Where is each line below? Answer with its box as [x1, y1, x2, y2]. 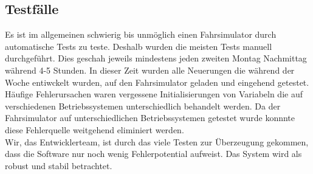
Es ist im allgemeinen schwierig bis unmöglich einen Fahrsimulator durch [5, 28, 277, 41]
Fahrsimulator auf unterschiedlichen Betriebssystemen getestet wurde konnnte [5, 111, 295, 124]
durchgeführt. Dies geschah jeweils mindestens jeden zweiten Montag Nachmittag [5, 52, 307, 64]
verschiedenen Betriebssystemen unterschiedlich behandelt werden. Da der [5, 99, 281, 112]
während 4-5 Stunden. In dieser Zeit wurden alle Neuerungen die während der [5, 63, 295, 76]
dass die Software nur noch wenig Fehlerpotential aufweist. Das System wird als [5, 147, 302, 160]
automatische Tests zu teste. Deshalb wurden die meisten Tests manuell [5, 40, 272, 52]
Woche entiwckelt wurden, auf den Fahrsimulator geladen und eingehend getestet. [5, 75, 309, 88]
